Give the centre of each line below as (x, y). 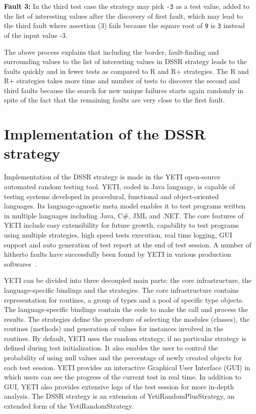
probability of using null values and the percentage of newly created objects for (123, 358)
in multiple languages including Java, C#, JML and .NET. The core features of (124, 215)
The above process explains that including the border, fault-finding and (112, 52)
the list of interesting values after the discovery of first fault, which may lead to (124, 16)
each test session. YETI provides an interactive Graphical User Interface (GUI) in (127, 367)
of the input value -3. (36, 35)
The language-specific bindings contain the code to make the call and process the (126, 309)
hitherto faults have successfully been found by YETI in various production (117, 254)
